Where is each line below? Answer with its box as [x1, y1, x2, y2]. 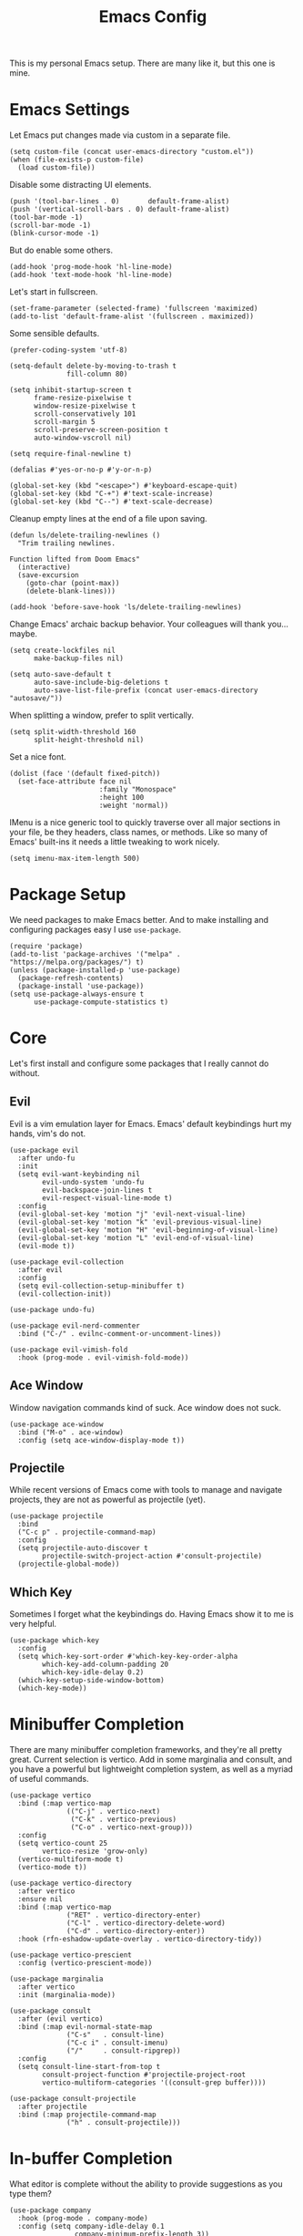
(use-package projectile [9, 1512, 104, 1521]
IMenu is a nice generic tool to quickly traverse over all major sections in [9, 817, 280, 828]
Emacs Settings [9, 99, 130, 120]
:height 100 [98, 793, 145, 802]
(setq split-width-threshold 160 [9, 728, 136, 737]
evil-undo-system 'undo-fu [42, 1177, 145, 1186]
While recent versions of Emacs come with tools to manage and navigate [9, 1485, 283, 1496]
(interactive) [17, 563, 71, 572]
